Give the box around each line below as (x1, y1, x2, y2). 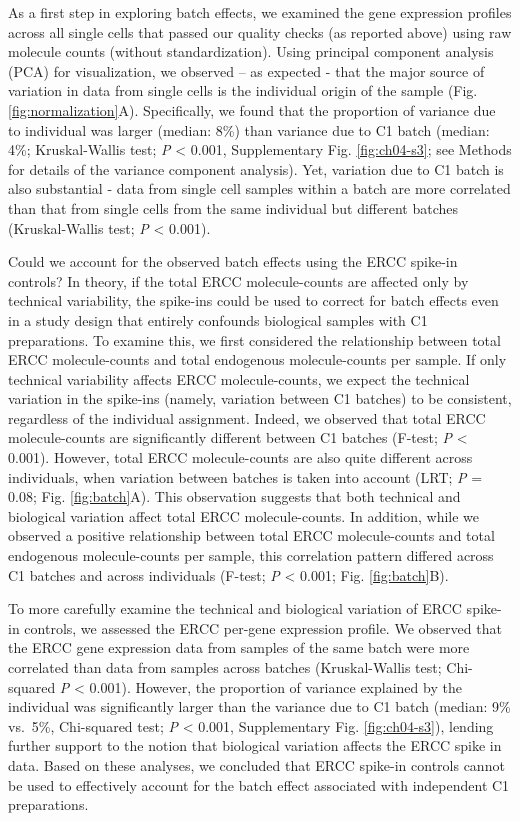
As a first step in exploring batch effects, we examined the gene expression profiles (8, 2, 512, 22)
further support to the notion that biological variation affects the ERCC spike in (8, 735, 502, 756)
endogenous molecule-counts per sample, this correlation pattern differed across (8, 545, 494, 566)
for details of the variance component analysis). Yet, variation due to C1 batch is (8, 158, 504, 179)
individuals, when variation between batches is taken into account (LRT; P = (8, 466, 483, 487)
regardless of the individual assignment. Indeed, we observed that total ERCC (8, 407, 486, 428)
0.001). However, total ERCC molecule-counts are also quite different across (8, 447, 473, 468)
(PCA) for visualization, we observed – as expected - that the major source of (8, 60, 485, 81)
